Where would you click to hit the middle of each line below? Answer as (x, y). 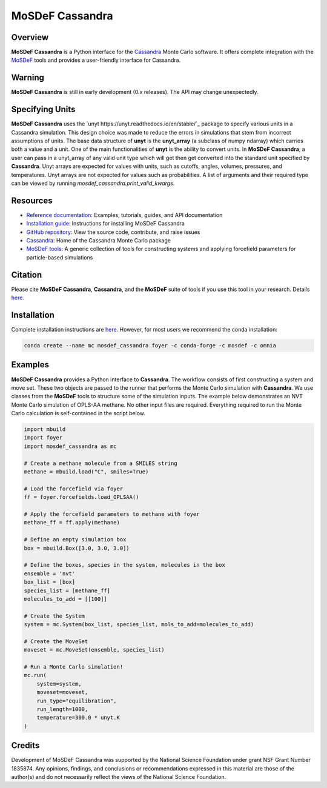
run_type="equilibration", (77, 701)
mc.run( (35, 675)
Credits (25, 746)
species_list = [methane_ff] (67, 590)
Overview (30, 37)
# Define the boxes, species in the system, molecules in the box (124, 565)
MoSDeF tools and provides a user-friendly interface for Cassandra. (96, 60)
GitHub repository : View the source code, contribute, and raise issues (113, 232)
